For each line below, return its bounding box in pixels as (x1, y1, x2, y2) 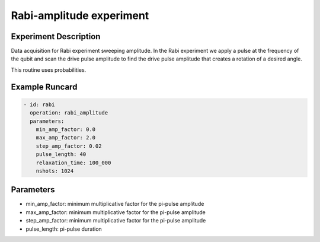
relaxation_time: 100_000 (36, 159, 111, 166)
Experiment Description (11, 31, 101, 42)
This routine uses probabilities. (11, 66, 87, 74)
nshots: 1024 (36, 167, 74, 174)
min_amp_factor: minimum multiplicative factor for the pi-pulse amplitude (25, 200, 204, 208)
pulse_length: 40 (36, 151, 87, 158)
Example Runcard (11, 82, 78, 92)
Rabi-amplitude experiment (11, 9, 149, 22)
